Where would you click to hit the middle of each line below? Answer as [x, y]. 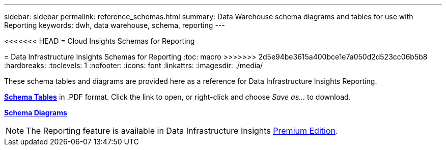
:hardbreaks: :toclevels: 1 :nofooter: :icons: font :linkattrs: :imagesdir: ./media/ [134, 65]
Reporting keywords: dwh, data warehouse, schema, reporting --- [115, 25]
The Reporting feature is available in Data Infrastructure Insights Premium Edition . [182, 131]
